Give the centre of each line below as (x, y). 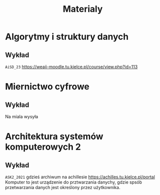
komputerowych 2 (43, 147)
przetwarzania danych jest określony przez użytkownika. (63, 187)
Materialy (83, 9)
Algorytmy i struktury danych (67, 37)
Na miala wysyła (22, 116)
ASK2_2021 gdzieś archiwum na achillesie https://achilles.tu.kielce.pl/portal (80, 177)
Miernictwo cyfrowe (47, 87)
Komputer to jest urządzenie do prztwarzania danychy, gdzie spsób (74, 182)
